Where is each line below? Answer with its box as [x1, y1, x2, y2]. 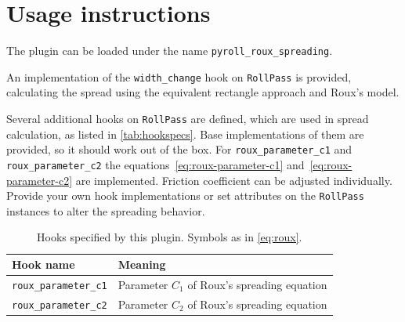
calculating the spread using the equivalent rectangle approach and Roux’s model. [6, 84, 400, 100]
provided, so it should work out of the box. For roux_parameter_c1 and [6, 141, 353, 157]
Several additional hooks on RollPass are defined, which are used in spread [6, 110, 369, 127]
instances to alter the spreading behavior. [6, 202, 205, 219]
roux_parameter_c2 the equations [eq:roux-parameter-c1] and [6, 156, 305, 172]
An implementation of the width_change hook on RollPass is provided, [6, 68, 352, 85]
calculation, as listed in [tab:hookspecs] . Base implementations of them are [6, 125, 364, 142]
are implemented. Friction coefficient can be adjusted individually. [75, 172, 392, 188]
